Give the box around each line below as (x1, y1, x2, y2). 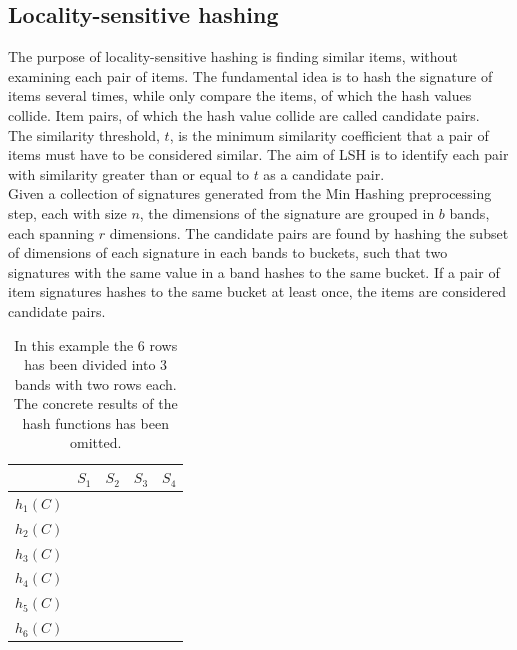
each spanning (8, 222, 95, 243)
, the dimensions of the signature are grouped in (139, 202, 435, 223)
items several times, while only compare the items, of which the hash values (8, 85, 472, 106)
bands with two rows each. (14, 373, 177, 394)
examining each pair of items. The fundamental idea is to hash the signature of (8, 65, 493, 86)
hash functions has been (22, 412, 169, 433)
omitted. (70, 432, 122, 453)
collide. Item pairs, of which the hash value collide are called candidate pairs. (8, 104, 480, 125)
